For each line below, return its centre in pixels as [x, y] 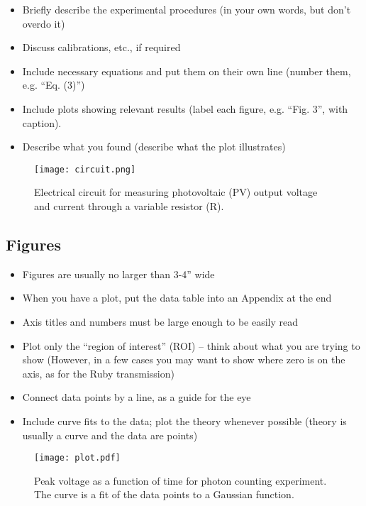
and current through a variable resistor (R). [129, 206]
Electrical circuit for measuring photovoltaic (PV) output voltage [176, 192]
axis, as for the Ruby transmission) [98, 373]
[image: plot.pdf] [77, 458]
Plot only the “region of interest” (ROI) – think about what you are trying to [191, 345]
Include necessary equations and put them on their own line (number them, [187, 71]
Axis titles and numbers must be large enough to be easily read [160, 321]
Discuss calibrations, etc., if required [101, 47]
